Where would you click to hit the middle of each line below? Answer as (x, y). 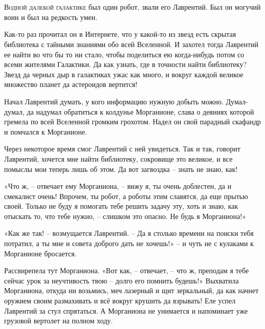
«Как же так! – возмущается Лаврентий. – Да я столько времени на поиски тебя (129, 233)
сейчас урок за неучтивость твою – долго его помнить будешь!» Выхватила (122, 280)
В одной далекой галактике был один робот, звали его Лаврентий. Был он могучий (132, 7)
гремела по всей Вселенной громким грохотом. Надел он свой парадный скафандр (132, 122)
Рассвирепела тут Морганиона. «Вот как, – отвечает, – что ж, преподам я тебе (127, 270)
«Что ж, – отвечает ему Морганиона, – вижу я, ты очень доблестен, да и (118, 186)
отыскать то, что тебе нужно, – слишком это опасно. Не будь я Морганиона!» (125, 216)
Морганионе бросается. (40, 253)
